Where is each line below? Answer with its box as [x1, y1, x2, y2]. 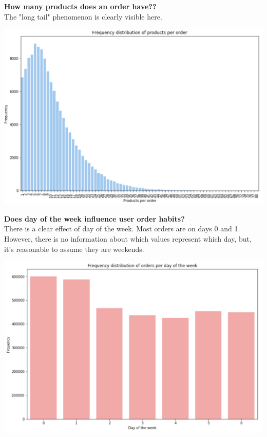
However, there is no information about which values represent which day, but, [4, 233, 252, 244]
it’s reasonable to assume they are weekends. [4, 243, 144, 254]
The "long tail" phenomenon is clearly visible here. [4, 11, 162, 22]
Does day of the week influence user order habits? [4, 213, 185, 224]
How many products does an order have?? [4, 1, 157, 11]
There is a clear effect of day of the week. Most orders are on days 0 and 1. [4, 223, 240, 234]
